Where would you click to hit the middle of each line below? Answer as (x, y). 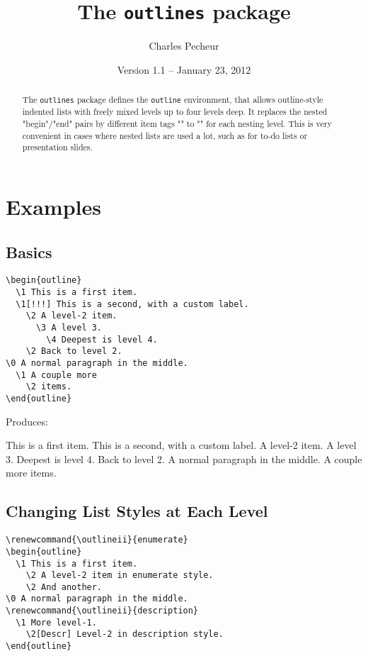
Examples (53, 206)
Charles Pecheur (184, 46)
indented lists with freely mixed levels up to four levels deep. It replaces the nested (175, 112)
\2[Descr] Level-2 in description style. (125, 634)
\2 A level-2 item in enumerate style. (120, 576)
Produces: (27, 421)
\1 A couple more (56, 375)
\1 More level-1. (56, 622)
